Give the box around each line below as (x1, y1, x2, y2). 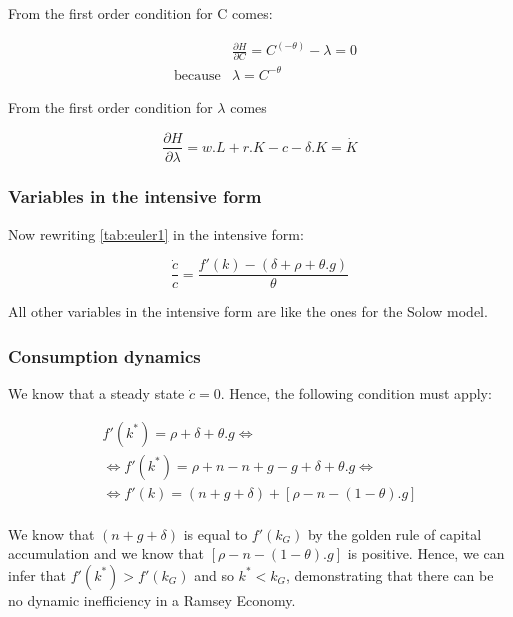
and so (194, 564, 234, 585)
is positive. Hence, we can (347, 543, 505, 564)
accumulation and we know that (8, 543, 204, 564)
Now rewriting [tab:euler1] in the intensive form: (8, 223, 304, 244)
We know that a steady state (8, 383, 185, 404)
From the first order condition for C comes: (8, 3, 273, 23)
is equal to (183, 523, 248, 544)
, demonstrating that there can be (286, 564, 494, 585)
